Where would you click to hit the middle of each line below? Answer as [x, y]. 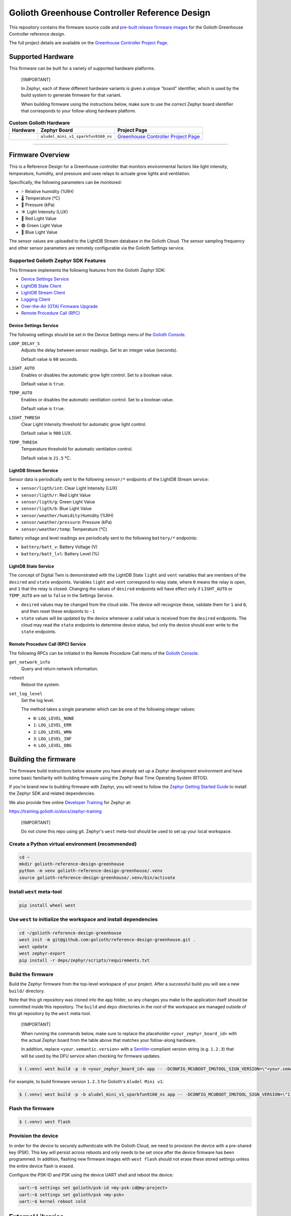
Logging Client [36, 300]
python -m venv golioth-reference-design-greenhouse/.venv [91, 871]
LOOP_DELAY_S [24, 344]
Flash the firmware [32, 1109]
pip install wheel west [48, 905]
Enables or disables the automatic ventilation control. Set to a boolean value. [97, 399]
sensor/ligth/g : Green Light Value [58, 502]
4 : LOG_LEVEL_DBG [52, 745]
